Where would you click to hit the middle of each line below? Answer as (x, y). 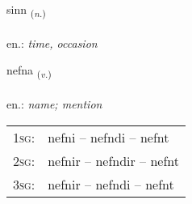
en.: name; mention (54, 104)
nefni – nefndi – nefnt (109, 137)
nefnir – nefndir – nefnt (114, 160)
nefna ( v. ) (29, 71)
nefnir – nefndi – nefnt (111, 184)
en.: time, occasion (52, 42)
